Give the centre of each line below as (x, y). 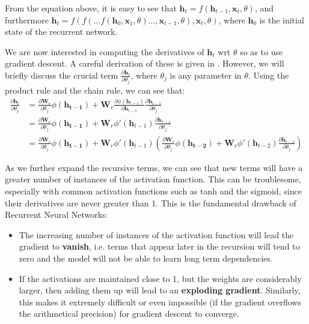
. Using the (268, 75)
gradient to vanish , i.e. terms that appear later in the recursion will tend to (159, 246)
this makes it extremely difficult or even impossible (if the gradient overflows (160, 301)
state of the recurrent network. (61, 31)
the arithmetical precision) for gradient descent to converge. (129, 313)
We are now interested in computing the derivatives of (105, 51)
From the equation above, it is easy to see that (91, 8)
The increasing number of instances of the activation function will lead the (156, 234)
